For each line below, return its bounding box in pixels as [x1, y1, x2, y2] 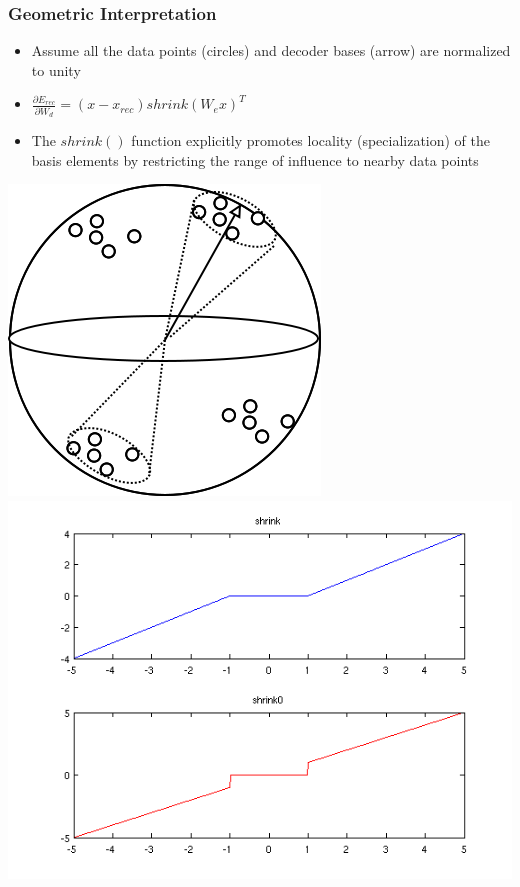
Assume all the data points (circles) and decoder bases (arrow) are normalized [31, 40, 511, 61]
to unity [31, 59, 81, 80]
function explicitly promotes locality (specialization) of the [131, 130, 491, 151]
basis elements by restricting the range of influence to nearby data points [31, 149, 479, 170]
